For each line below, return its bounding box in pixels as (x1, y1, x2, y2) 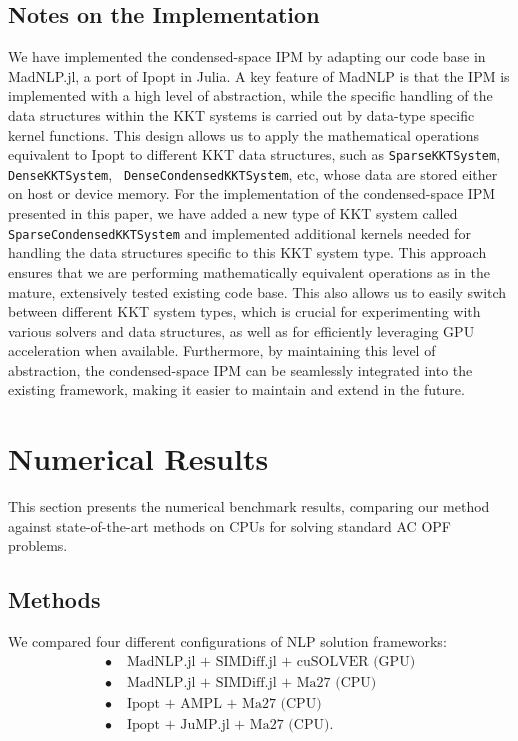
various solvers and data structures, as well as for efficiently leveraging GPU (8, 320, 475, 341)
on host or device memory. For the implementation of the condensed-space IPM (8, 183, 496, 204)
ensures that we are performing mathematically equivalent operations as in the (8, 261, 490, 282)
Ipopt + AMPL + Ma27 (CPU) (127, 696, 322, 711)
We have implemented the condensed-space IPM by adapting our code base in (8, 46, 486, 67)
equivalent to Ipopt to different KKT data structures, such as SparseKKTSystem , (8, 144, 501, 165)
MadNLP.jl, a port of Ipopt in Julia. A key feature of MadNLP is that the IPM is (8, 65, 510, 86)
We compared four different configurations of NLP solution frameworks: (8, 631, 447, 652)
